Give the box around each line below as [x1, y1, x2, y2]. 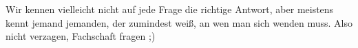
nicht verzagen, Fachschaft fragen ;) [6, 29, 156, 43]
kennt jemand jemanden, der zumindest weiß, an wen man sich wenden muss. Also [6, 15, 352, 29]
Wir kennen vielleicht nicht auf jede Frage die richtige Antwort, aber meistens [6, 2, 334, 16]
